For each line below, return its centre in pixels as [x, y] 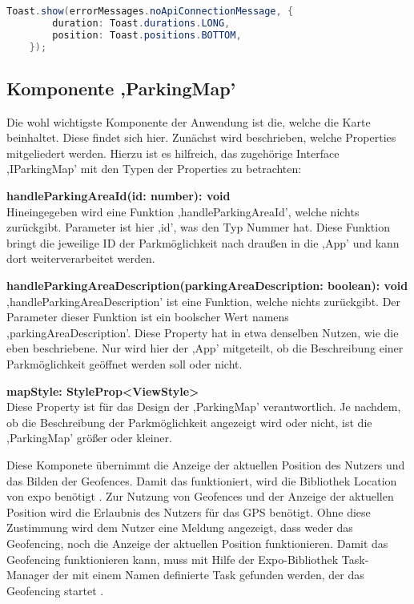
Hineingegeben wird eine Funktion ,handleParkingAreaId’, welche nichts [183, 211]
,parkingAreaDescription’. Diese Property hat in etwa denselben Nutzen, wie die [203, 332]
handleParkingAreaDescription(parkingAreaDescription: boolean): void [207, 286]
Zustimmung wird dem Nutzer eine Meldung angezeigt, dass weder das [180, 527]
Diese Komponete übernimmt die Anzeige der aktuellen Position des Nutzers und [206, 464]
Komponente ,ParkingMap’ [121, 88]
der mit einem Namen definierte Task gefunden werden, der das [208, 575]
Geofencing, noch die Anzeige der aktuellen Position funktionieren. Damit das [197, 543]
